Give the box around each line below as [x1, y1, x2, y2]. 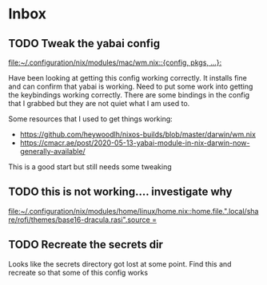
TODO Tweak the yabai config [8, 37, 161, 50]
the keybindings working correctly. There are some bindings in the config [8, 90, 250, 100]
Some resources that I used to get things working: [8, 114, 173, 124]
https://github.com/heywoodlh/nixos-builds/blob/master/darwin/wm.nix [19, 129, 256, 139]
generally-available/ [19, 147, 86, 156]
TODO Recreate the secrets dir [8, 238, 164, 251]
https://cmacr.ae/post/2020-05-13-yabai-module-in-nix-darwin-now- [19, 138, 250, 148]
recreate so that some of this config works [8, 267, 149, 277]
